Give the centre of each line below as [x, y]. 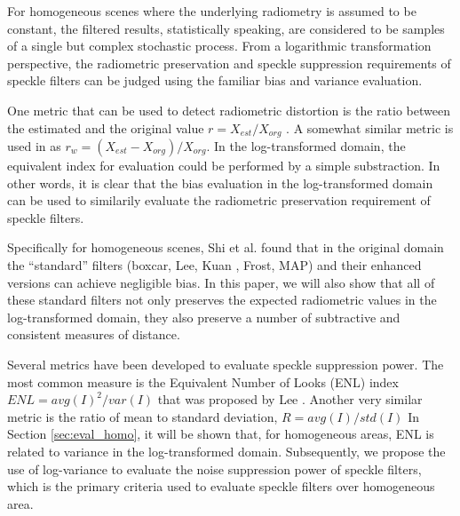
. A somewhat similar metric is [370, 127]
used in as [34, 146]
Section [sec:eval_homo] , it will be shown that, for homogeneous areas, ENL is [221, 434]
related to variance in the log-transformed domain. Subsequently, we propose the [226, 451]
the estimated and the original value [106, 127]
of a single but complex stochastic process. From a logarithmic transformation [219, 46]
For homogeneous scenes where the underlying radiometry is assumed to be [212, 11]
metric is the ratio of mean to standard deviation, [143, 416]
